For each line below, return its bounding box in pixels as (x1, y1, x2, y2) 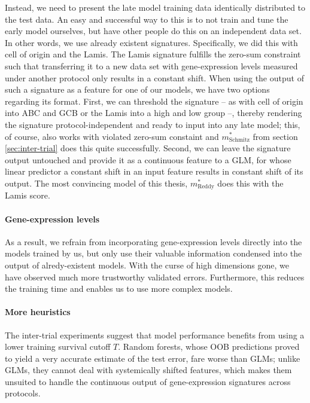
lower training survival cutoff (5, 340, 111, 353)
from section (253, 130, 298, 142)
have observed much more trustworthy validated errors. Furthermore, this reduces (5, 270, 305, 283)
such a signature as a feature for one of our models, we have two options (5, 83, 270, 96)
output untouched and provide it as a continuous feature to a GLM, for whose (5, 153, 291, 166)
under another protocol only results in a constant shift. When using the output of (5, 71, 304, 84)
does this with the (217, 176, 284, 189)
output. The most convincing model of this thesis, (5, 176, 188, 189)
